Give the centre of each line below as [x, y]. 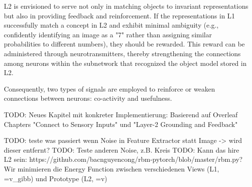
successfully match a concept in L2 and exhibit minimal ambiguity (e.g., [111, 25]
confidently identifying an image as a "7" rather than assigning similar [108, 34]
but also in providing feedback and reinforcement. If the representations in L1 [119, 15]
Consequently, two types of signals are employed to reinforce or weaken [109, 88]
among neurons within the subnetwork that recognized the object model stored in [125, 63]
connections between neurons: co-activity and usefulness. [88, 98]
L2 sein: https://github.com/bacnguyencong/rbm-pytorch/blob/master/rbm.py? [123, 159]
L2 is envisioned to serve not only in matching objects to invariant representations [126, 6]
